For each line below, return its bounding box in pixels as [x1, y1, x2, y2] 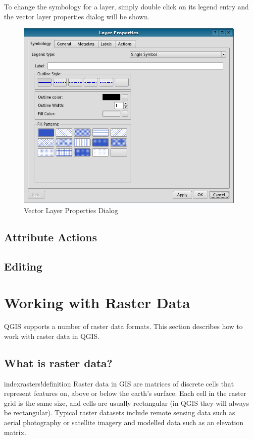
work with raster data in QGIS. [4, 330, 100, 341]
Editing [4, 258, 43, 274]
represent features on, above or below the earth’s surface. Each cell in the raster [4, 388, 247, 398]
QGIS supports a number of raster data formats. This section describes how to [4, 321, 243, 331]
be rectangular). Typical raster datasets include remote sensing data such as [4, 407, 235, 418]
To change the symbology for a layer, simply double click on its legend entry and [4, 1, 249, 11]
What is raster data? [4, 355, 113, 370]
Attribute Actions [4, 229, 97, 244]
